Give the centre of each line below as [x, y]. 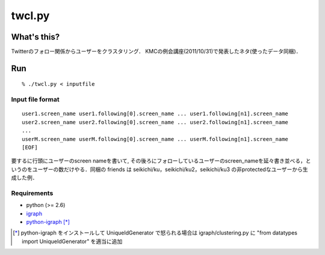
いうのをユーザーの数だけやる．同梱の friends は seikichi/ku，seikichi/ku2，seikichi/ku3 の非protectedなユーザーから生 [159, 169]
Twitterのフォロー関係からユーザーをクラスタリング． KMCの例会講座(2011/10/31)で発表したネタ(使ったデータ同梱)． [156, 52]
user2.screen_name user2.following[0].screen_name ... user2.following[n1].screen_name [155, 122]
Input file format [35, 100]
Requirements [32, 193]
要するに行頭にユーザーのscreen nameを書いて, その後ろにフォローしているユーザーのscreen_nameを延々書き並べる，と [161, 161]
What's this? [36, 37]
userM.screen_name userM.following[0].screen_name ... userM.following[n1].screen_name [155, 139]
